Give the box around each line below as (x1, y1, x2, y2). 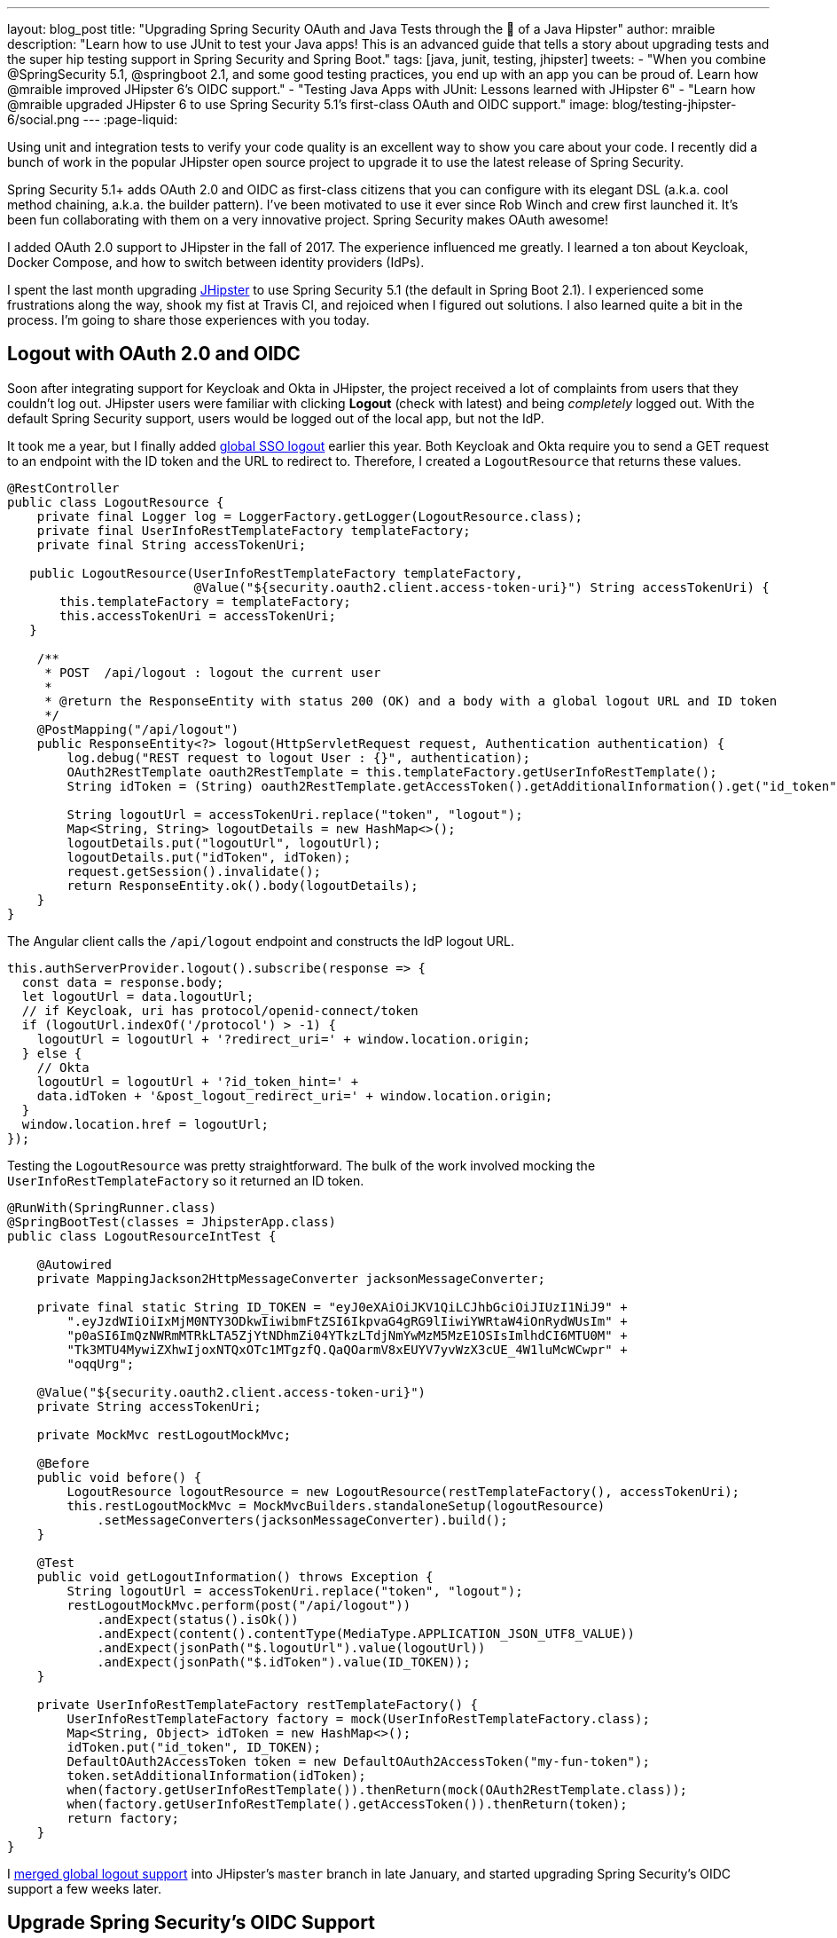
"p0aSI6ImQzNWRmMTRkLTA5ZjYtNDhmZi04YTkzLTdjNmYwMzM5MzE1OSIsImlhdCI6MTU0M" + (66, 1327, 628, 1343)
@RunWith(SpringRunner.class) (7, 1200, 217, 1215)
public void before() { (36, 1469, 202, 1485)
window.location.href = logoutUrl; (21, 1116, 270, 1131)
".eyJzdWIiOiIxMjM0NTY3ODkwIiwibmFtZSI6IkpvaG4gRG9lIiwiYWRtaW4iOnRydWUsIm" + (66, 1313, 628, 1328)
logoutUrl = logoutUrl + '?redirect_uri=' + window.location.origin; (36, 1031, 531, 1046)
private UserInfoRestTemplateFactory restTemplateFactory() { (36, 1697, 479, 1712)
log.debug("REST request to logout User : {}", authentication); (66, 750, 531, 765)
